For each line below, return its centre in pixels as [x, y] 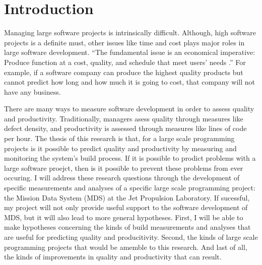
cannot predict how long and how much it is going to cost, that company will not [129, 82]
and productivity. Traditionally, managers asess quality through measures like [124, 118]
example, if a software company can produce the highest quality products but [124, 72]
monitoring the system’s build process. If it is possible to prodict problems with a [130, 158]
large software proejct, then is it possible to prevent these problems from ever [124, 168]
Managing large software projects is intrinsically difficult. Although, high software [130, 32]
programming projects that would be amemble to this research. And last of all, [126, 247]
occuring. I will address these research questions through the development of [122, 178]
